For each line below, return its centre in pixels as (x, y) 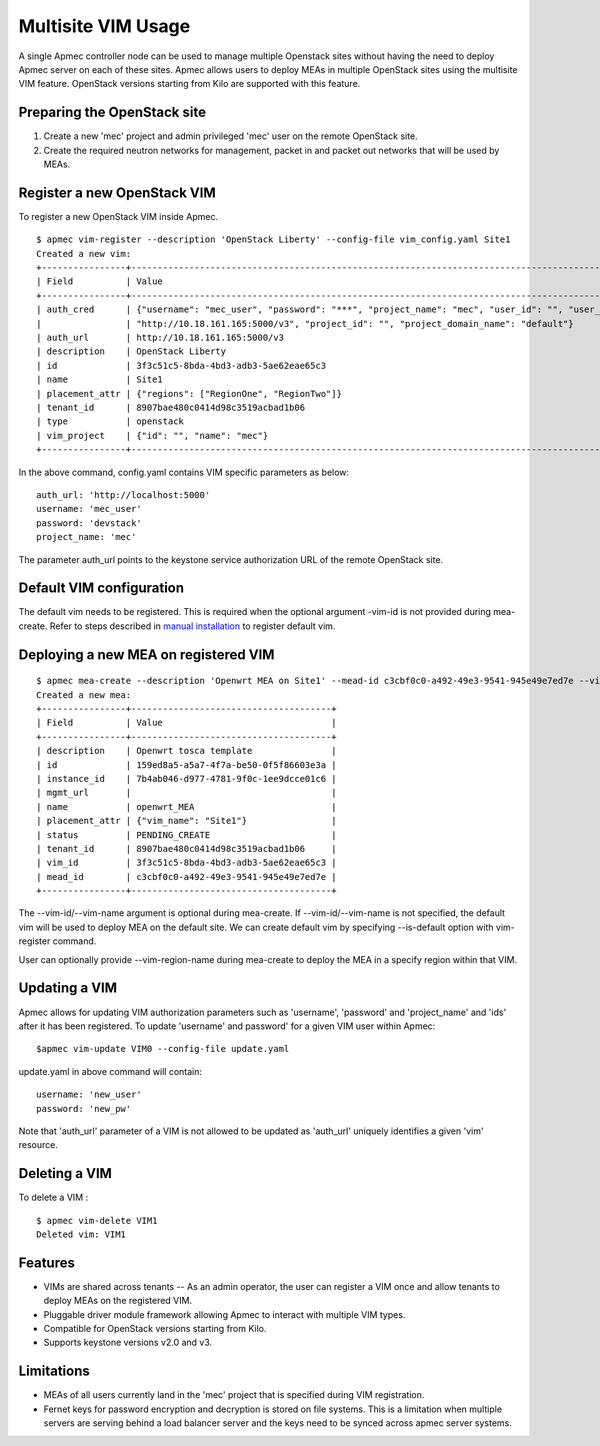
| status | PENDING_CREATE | (186, 834)
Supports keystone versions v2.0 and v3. (128, 1342)
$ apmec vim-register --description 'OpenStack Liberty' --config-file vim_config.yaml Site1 (273, 239)
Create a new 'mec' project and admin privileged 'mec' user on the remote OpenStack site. (231, 136)
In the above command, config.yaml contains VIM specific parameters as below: (184, 472)
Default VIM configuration (101, 588)
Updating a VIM (68, 988)
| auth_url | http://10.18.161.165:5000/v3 (160, 338)
